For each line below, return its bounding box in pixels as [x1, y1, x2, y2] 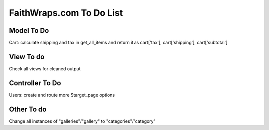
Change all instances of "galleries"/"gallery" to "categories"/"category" [9, 118, 156, 124]
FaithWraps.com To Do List [9, 7, 123, 18]
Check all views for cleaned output [9, 65, 81, 72]
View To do [9, 52, 45, 61]
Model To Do [9, 26, 49, 35]
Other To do [9, 105, 47, 113]
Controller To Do [9, 79, 61, 87]
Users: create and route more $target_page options [9, 92, 115, 98]
